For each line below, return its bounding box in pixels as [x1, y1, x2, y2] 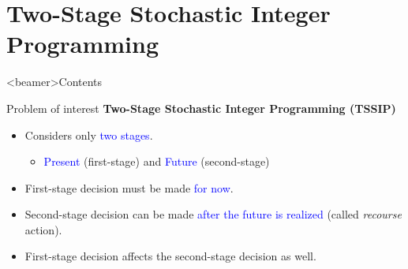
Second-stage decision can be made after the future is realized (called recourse [24, 206, 402, 222]
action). [24, 221, 62, 237]
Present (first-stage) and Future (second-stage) [43, 153, 270, 170]
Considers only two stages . [24, 126, 153, 143]
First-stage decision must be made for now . [24, 179, 234, 196]
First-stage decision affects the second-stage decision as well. [24, 248, 316, 264]
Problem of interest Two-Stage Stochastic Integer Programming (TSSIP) [6, 99, 396, 116]
